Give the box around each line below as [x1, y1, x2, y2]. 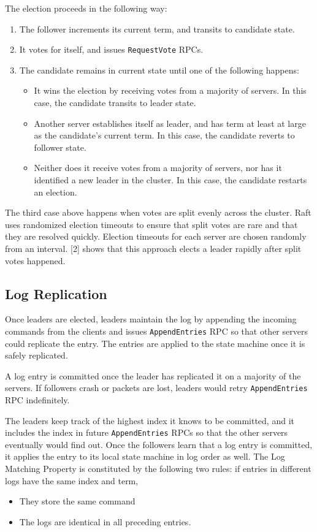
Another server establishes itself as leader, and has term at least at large [34, 116, 306, 129]
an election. [34, 185, 77, 198]
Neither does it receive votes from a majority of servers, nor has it [34, 161, 282, 174]
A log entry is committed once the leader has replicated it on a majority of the [5, 369, 301, 382]
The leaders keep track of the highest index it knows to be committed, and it [5, 414, 294, 427]
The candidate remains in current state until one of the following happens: [19, 63, 299, 76]
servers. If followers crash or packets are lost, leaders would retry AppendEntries [5, 381, 308, 394]
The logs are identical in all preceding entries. [19, 515, 191, 528]
